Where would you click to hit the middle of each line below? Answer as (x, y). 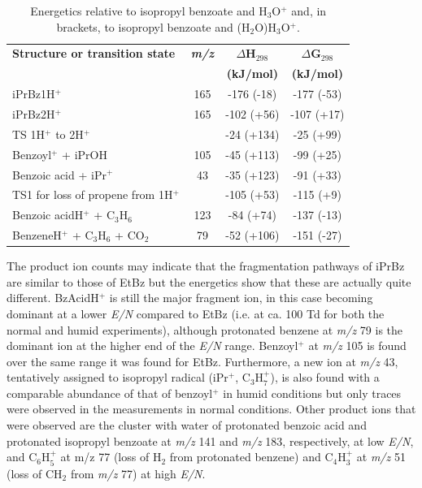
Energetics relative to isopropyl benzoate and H (149, 11)
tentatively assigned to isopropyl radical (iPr (117, 377)
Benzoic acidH (48, 215)
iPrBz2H (34, 113)
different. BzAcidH (53, 298)
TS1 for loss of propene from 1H (93, 194)
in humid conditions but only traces (312, 393)
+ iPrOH (85, 154)
